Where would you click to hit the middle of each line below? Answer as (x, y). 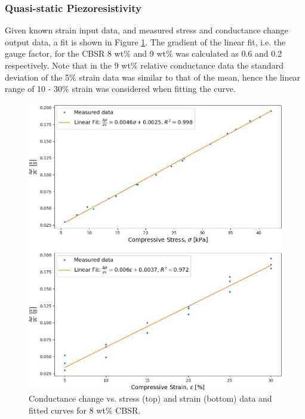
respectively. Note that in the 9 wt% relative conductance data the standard (144, 65)
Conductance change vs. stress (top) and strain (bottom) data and (150, 398)
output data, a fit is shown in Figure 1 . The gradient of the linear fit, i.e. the (145, 41)
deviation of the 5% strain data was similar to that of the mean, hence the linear (152, 77)
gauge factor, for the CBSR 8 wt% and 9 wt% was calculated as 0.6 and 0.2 (144, 53)
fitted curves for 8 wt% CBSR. (85, 410)
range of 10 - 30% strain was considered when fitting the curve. (120, 89)
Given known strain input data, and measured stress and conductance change (147, 30)
